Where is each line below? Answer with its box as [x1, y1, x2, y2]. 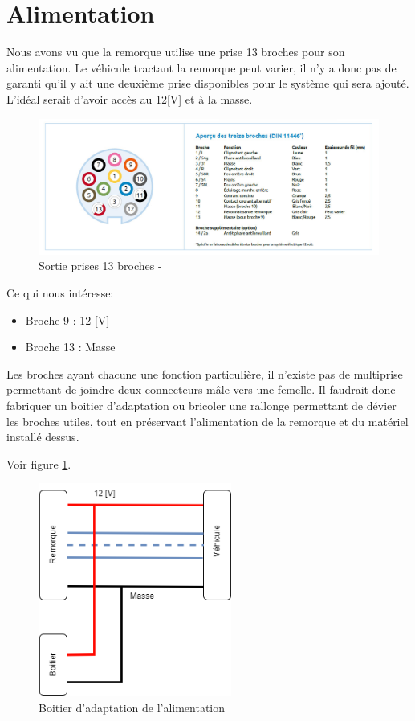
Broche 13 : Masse [25, 338, 116, 355]
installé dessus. [6, 428, 79, 445]
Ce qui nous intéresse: [6, 285, 114, 301]
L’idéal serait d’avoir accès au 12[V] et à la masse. [6, 90, 253, 107]
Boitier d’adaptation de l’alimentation [39, 698, 226, 715]
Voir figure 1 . [6, 455, 71, 472]
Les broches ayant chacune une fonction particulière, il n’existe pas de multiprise [6, 365, 403, 382]
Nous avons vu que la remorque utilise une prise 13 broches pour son [6, 43, 345, 60]
